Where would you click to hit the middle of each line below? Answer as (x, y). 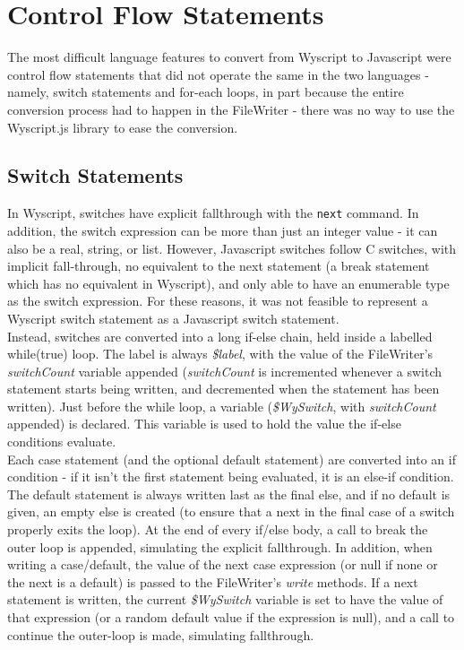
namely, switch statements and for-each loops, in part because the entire (206, 92)
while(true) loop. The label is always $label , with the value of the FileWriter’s (220, 354)
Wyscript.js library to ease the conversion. (123, 127)
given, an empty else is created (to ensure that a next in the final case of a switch (231, 511)
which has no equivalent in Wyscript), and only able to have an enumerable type (228, 283)
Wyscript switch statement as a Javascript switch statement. (173, 318)
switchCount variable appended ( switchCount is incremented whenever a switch (225, 371)
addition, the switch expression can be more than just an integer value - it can (223, 230)
